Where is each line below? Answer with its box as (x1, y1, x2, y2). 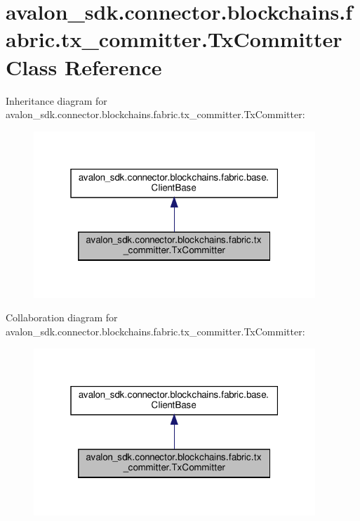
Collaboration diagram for (6, 310, 118, 325)
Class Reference (6, 52, 162, 81)
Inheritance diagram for (6, 93, 107, 108)
